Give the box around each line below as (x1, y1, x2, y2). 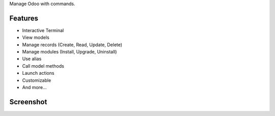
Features (9, 14, 38, 22)
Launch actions (22, 70, 54, 76)
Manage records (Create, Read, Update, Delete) (22, 41, 122, 48)
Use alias (22, 56, 42, 62)
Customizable (22, 77, 51, 83)
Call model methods (22, 63, 65, 69)
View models (22, 35, 49, 41)
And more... (22, 84, 47, 91)
